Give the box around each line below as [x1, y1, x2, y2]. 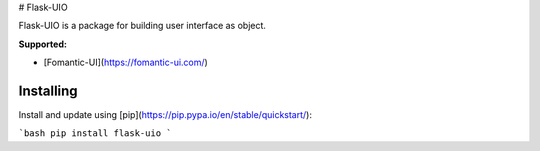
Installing [18, 82, 79, 99]
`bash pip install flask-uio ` [18, 128, 172, 139]
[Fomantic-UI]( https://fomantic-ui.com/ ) [43, 56, 209, 69]
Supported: [18, 38, 67, 50]
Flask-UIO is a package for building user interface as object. [18, 20, 267, 32]
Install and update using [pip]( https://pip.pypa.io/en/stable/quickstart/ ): [18, 109, 312, 121]
